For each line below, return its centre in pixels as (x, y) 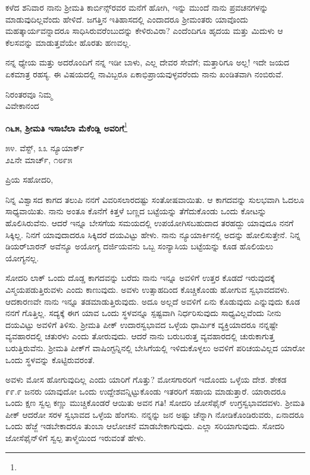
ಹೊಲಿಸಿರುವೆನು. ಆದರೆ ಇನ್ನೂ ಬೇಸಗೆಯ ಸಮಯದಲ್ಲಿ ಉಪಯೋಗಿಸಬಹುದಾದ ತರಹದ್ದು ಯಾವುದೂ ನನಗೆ (150, 222)
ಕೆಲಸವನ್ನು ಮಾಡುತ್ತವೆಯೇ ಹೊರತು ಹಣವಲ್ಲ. (68, 42)
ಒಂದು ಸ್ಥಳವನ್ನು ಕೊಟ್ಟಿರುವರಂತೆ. (50, 359)
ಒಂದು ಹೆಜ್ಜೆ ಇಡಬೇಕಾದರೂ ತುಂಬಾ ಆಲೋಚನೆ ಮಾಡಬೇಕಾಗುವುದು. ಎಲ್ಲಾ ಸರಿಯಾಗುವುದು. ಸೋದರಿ (145, 426)
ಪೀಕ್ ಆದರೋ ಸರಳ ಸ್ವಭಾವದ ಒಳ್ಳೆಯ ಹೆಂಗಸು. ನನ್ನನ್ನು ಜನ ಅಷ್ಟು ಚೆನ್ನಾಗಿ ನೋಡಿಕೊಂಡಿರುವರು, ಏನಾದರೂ (155, 414)
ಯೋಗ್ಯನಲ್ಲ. (22, 257)
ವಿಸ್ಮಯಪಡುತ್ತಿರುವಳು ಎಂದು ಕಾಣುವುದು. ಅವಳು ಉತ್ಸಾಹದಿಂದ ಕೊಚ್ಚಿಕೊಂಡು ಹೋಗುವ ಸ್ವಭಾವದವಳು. (148, 289)
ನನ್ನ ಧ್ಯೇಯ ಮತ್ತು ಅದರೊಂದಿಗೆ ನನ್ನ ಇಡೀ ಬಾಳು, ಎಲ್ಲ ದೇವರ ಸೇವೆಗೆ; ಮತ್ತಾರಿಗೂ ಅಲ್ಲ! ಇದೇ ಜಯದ (148, 62)
